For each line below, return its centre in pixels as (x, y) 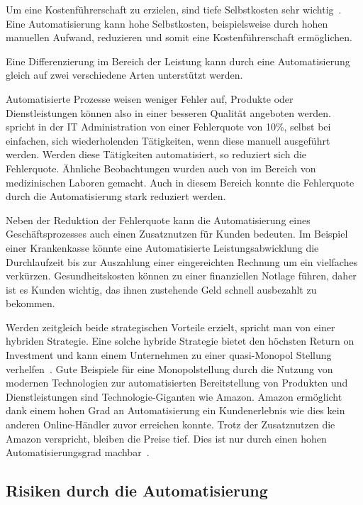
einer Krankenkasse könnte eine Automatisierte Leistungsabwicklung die (162, 247)
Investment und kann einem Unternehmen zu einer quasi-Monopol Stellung (169, 355)
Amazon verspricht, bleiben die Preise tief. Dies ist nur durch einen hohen (166, 438)
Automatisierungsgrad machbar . (78, 452)
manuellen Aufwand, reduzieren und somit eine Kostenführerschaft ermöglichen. (179, 37)
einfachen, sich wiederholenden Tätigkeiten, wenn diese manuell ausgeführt (168, 140)
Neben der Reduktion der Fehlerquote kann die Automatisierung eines (158, 220)
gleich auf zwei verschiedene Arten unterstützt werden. (124, 75)
